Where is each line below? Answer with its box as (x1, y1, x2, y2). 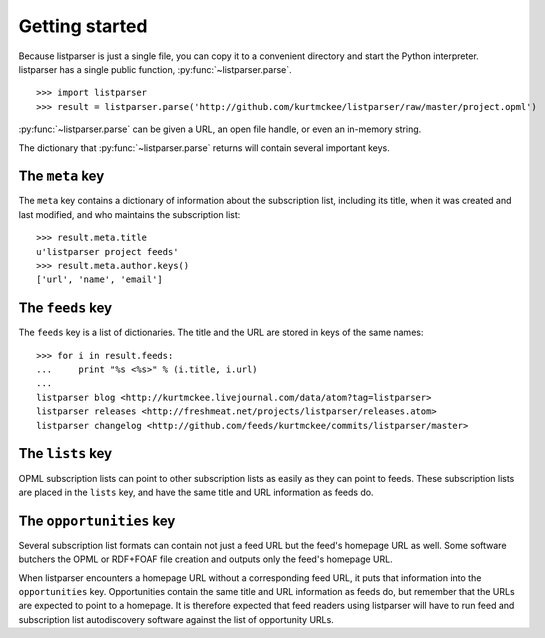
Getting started (18, 15, 148, 37)
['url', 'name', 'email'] (36, 274, 164, 285)
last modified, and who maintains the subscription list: (18, 208, 241, 220)
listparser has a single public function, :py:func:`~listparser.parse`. (18, 63, 292, 75)
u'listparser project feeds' (36, 246, 179, 257)
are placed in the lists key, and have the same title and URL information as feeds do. (18, 486, 374, 498)
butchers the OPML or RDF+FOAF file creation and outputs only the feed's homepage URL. (18, 553, 394, 565)
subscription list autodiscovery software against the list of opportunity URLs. (18, 613, 334, 625)
